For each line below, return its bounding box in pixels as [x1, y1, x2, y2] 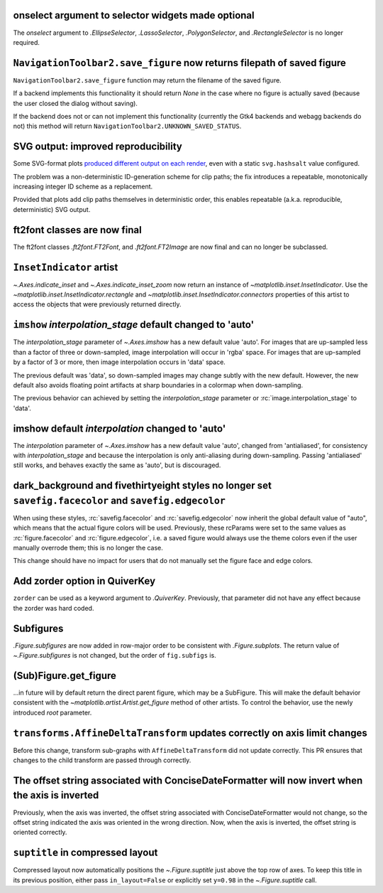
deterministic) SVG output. [13, 205, 91, 213]
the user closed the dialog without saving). [13, 99, 138, 107]
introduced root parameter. [13, 708, 92, 717]
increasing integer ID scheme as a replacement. [13, 182, 153, 191]
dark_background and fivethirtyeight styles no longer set [13, 480, 272, 492]
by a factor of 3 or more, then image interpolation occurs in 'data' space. [13, 358, 226, 366]
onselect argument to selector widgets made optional [13, 9, 255, 21]
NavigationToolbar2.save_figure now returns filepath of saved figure [13, 57, 347, 69]
